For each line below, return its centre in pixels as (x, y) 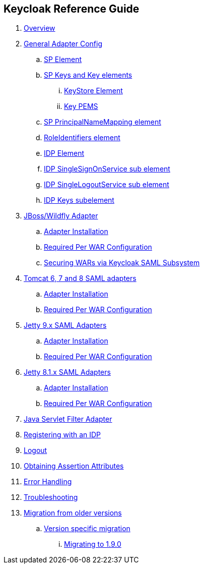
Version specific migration (87, 529)
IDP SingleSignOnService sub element (107, 169)
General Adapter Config (63, 44)
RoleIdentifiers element (82, 138)
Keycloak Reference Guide (72, 9)
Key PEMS (81, 106)
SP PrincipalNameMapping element (103, 122)
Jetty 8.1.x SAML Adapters (67, 372)
